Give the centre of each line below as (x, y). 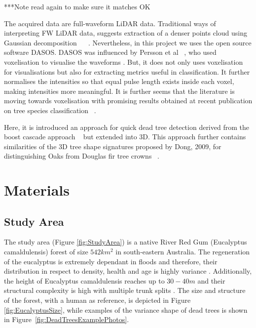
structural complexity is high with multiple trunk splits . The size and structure (125, 290)
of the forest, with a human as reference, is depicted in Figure (97, 300)
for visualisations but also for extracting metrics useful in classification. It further (127, 71)
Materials (37, 190)
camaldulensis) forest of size (46, 252)
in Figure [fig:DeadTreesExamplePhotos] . (67, 319)
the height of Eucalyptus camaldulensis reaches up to (84, 280)
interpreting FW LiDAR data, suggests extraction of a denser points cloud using (126, 33)
